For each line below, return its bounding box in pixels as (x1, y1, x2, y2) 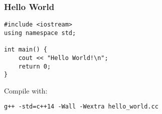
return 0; (18, 62, 51, 70)
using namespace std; (4, 29, 76, 36)
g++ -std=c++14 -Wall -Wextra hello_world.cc (4, 103, 158, 110)
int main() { (4, 46, 47, 53)
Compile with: (4, 85, 48, 95)
